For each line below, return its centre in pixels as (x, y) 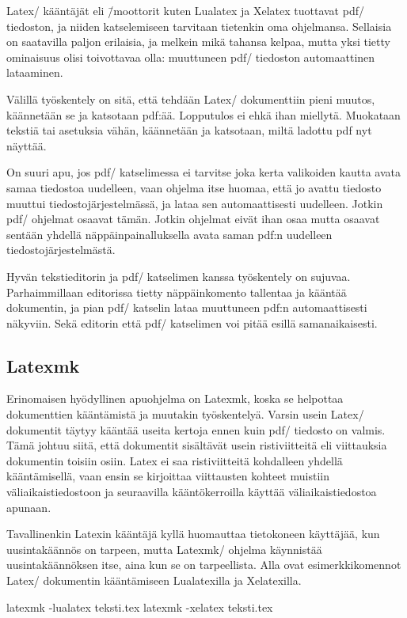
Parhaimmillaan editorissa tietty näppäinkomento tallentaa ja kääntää (177, 292)
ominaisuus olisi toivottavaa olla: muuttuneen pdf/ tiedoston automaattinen (191, 57)
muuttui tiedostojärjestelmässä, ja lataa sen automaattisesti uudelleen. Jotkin (195, 203)
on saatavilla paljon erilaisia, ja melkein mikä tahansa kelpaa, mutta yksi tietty (198, 42)
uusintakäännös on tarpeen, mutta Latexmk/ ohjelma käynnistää (164, 549)
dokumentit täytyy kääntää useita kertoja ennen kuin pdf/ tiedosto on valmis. (196, 429)
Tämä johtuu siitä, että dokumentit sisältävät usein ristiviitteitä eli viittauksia (197, 445)
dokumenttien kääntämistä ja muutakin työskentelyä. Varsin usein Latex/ (185, 414)
